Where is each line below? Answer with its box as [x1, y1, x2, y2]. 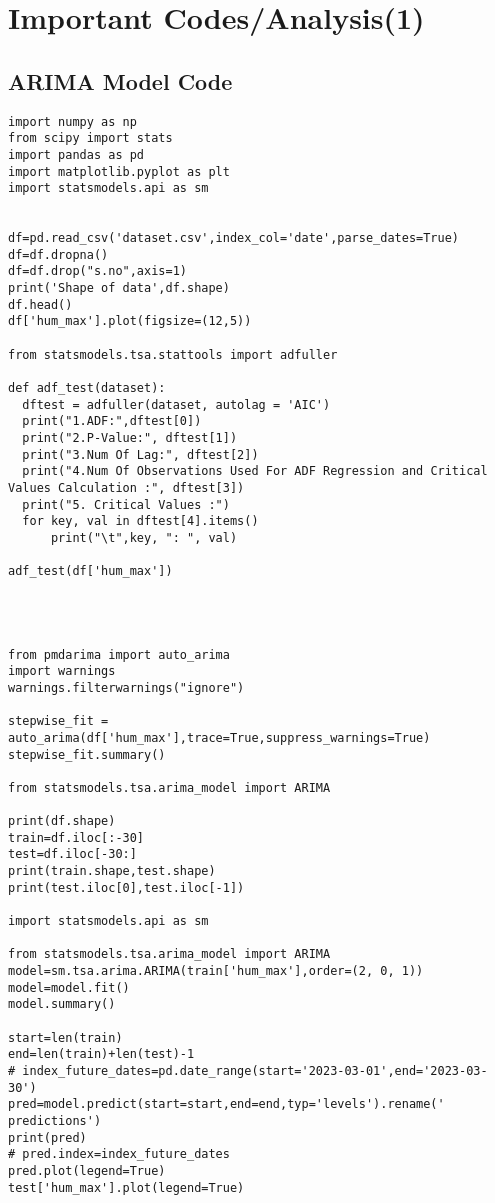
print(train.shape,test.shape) [8, 864, 216, 879]
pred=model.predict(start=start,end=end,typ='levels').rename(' [8, 1097, 445, 1112]
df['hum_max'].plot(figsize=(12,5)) [8, 314, 252, 329]
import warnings [8, 664, 116, 679]
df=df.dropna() [8, 247, 109, 262]
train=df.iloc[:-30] [8, 830, 145, 845]
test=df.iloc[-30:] [8, 847, 137, 862]
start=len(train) [8, 1030, 123, 1045]
